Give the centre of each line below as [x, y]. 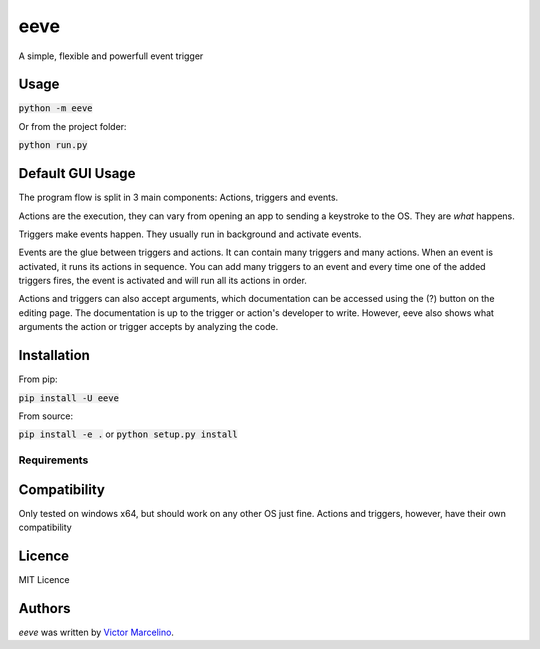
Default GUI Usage [77, 173]
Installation [54, 355]
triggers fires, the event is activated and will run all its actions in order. [162, 281]
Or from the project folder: [72, 126]
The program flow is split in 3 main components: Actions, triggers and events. [178, 197]
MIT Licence [44, 580]
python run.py [53, 145]
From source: [46, 416]
